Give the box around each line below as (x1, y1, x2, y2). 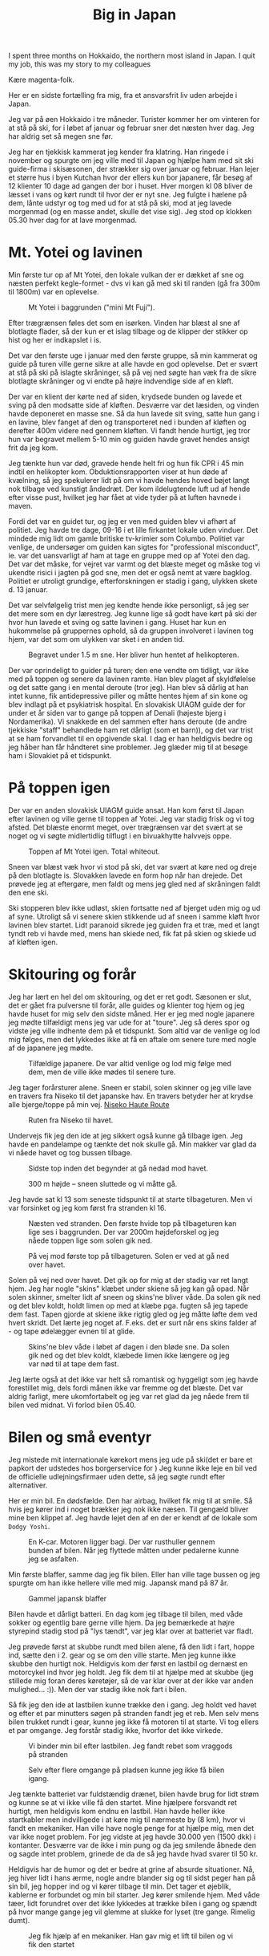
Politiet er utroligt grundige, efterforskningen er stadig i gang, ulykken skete (8, 576, 258, 586)
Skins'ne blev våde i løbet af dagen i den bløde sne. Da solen (28, 1342, 230, 1351)
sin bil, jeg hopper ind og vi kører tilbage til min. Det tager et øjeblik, (8, 1881, 231, 1891)
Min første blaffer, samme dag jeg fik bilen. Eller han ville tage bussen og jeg (8, 1569, 260, 1579)
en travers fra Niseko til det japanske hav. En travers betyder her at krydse (8, 1091, 254, 1101)
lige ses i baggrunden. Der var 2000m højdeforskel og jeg (28, 1228, 219, 1236)
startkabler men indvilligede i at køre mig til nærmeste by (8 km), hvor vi (8, 1815, 246, 1824)
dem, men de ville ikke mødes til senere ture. (28, 1067, 176, 1077)
